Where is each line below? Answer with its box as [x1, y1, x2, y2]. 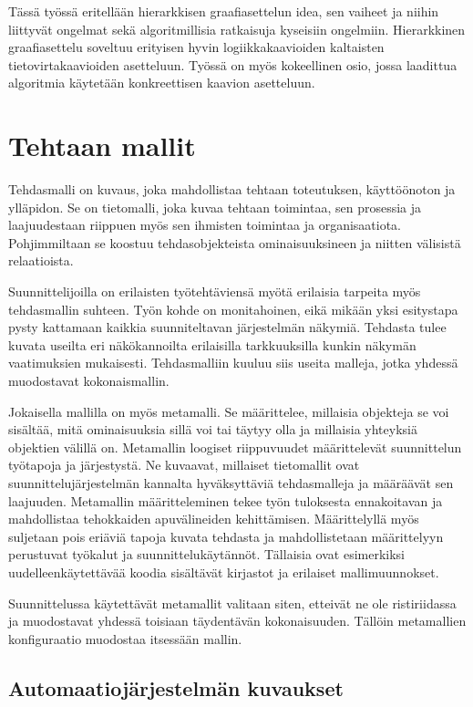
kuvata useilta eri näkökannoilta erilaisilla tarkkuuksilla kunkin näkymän [8, 335, 416, 354]
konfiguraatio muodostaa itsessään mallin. [8, 629, 242, 648]
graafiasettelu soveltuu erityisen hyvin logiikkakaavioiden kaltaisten [8, 37, 385, 57]
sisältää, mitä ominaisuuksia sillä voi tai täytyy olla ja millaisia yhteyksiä [8, 420, 417, 439]
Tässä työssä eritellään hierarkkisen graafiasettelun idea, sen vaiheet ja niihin [8, 2, 439, 20]
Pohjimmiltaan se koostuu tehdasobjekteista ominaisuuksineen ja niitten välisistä [8, 233, 461, 252]
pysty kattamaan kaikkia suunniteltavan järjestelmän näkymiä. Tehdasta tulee [8, 317, 447, 337]
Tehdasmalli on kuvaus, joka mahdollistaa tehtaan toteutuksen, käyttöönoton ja [8, 180, 456, 199]
